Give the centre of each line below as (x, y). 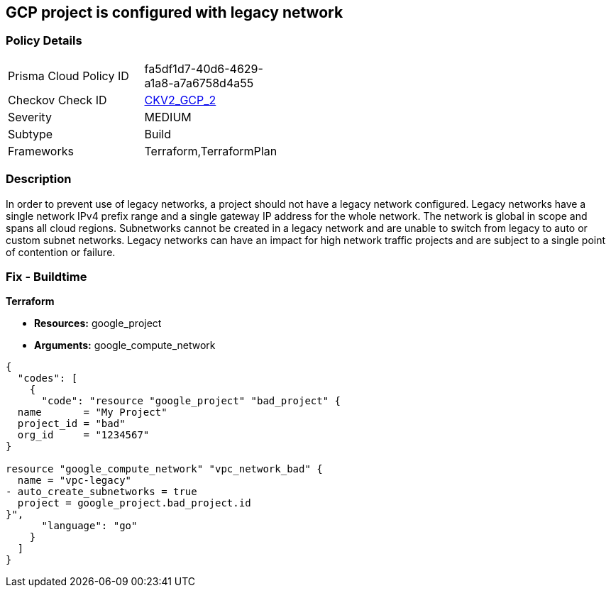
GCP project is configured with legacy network (175, 12)
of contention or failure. (61, 252)
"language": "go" (89, 526)
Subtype (31, 134)
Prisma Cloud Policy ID (68, 76)
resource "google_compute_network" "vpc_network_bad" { (164, 469)
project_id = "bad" (71, 424)
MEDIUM (168, 117)
